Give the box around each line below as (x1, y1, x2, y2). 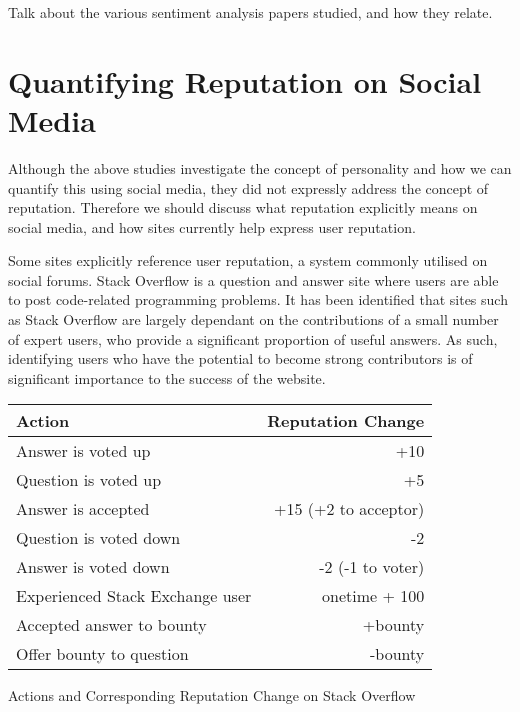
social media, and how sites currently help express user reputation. (8, 216, 416, 237)
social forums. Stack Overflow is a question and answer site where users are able (8, 269, 499, 290)
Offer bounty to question (16, 642, 189, 666)
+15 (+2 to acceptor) (273, 497, 425, 521)
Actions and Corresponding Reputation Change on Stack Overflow (8, 685, 416, 706)
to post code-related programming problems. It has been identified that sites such (8, 289, 508, 310)
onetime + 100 (322, 584, 425, 608)
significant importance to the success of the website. (8, 367, 326, 388)
